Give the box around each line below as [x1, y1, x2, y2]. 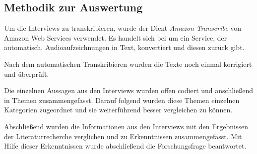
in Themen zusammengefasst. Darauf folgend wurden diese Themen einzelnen [4, 95, 240, 105]
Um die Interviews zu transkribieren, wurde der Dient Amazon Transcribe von [4, 23, 242, 33]
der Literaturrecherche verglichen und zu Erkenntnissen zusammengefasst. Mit [4, 131, 242, 141]
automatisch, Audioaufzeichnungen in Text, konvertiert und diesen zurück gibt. [4, 42, 245, 52]
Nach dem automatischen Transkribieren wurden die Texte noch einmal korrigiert [4, 58, 252, 69]
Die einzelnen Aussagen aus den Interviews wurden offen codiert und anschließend [4, 85, 253, 96]
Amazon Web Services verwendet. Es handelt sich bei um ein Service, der [4, 32, 227, 43]
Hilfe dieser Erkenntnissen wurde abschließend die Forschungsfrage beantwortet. [4, 141, 247, 151]
